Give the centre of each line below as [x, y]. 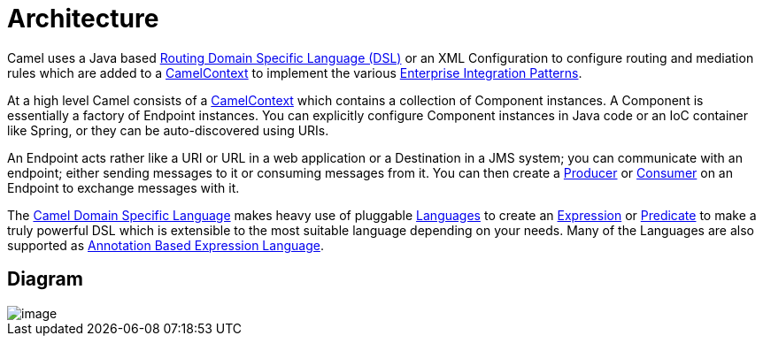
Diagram [45, 279]
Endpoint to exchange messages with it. [123, 187]
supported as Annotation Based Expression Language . [166, 245]
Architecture [83, 19]
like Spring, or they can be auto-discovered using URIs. [168, 130]
